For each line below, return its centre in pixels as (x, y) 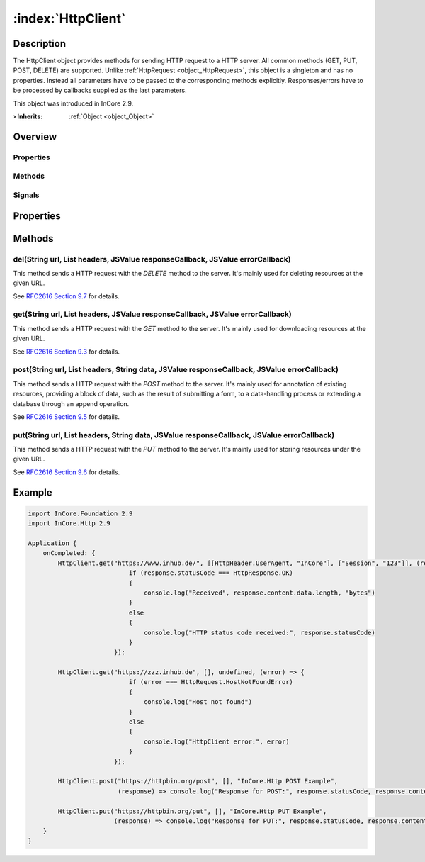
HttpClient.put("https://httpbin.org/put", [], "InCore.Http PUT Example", (192, 811)
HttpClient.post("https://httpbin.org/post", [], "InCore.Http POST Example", (198, 781)
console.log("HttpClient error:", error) (216, 741)
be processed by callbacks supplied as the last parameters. (100, 90)
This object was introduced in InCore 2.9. (73, 103)
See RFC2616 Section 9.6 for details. (67, 472)
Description (40, 44)
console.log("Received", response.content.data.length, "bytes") (259, 593)
